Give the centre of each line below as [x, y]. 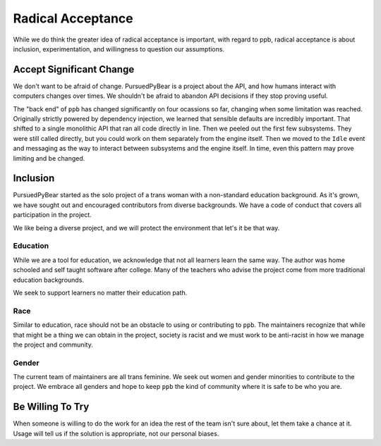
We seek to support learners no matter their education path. [100, 292]
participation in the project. [52, 215]
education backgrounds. [49, 280]
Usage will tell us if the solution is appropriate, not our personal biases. [116, 433]
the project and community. [53, 345]
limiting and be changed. [49, 158]
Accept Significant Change [74, 69]
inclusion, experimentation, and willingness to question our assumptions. [119, 49]
